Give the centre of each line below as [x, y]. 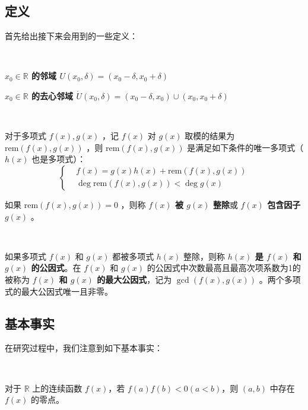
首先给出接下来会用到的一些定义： [71, 36]
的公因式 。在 [56, 268]
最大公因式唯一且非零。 [67, 291]
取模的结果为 [210, 136]
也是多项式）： [59, 159]
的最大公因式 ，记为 [134, 279]
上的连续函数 [57, 388]
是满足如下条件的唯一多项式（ [245, 147]
